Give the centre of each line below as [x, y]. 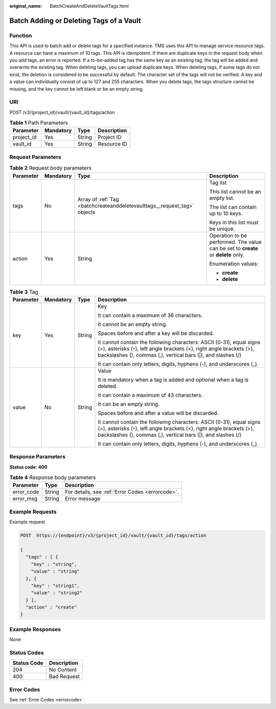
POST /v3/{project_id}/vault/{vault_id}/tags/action [62, 112]
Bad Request [64, 677]
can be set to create [234, 248]
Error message [83, 499]
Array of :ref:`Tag [98, 199]
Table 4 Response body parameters [53, 478]
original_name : [26, 6]
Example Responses [35, 629]
